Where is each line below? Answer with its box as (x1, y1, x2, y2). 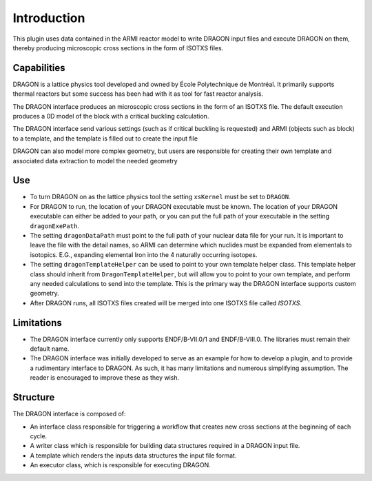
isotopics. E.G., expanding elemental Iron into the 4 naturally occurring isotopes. (30, 250, 258, 258)
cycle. (30, 431, 48, 440)
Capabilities (12, 62, 65, 74)
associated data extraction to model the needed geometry (12, 156, 178, 165)
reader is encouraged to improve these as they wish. (30, 373, 180, 382)
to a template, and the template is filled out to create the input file (12, 134, 198, 143)
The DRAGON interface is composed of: (12, 410, 127, 418)
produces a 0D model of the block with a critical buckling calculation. (12, 112, 209, 121)
